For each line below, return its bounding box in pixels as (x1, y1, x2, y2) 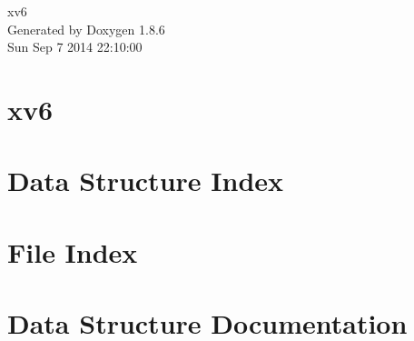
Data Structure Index (7, 162, 284, 199)
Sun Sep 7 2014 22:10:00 (7, 37, 143, 56)
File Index (7, 233, 138, 270)
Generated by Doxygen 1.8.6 (7, 19, 165, 38)
